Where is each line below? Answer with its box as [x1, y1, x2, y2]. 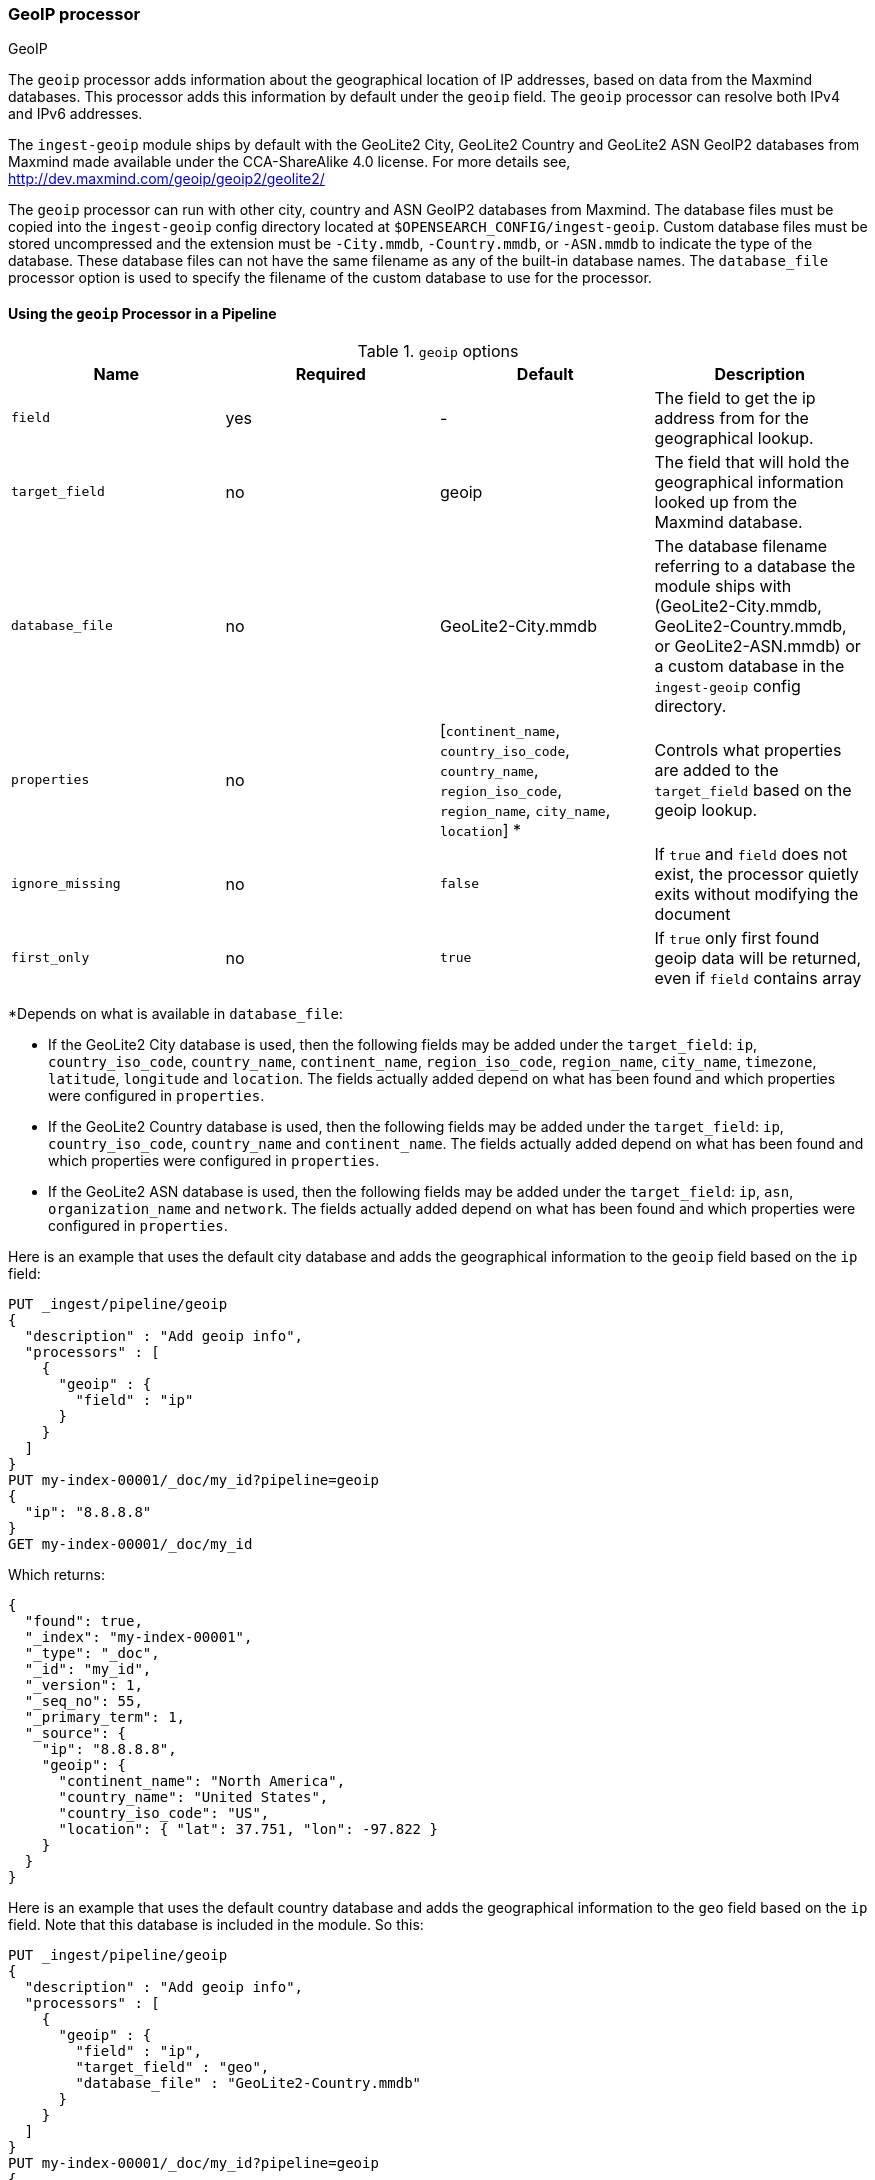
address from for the [654, 407, 809, 428]
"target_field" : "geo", [75, 2058, 270, 2075]
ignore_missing [11, 876, 121, 892]
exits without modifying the [654, 883, 859, 904]
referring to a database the [654, 555, 856, 576]
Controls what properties [654, 739, 842, 760]
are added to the [654, 759, 779, 780]
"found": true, [24, 1612, 143, 1629]
